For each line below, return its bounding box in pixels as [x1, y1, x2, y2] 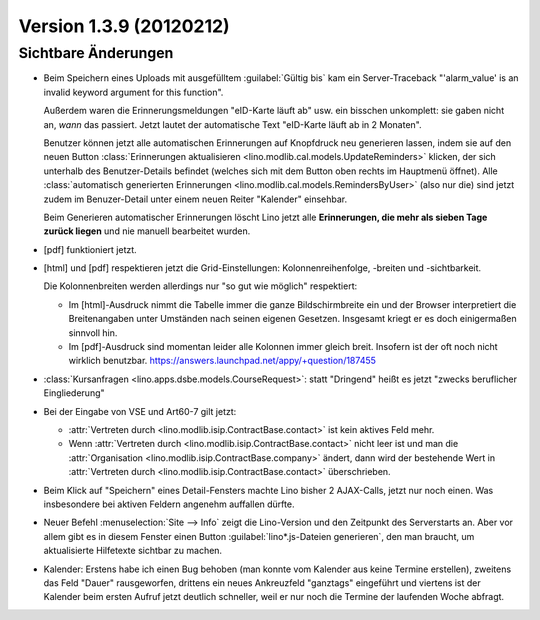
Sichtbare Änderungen [18, 44, 174, 62]
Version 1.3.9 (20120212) [18, 15, 230, 37]
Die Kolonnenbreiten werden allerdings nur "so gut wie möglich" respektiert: [43, 280, 358, 292]
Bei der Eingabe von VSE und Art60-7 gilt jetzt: [43, 405, 237, 417]
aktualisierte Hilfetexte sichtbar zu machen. [43, 545, 223, 557]
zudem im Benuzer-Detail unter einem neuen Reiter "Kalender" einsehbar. [43, 193, 348, 205]
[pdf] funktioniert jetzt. [43, 243, 137, 255]
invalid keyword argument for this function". [43, 86, 224, 98]
